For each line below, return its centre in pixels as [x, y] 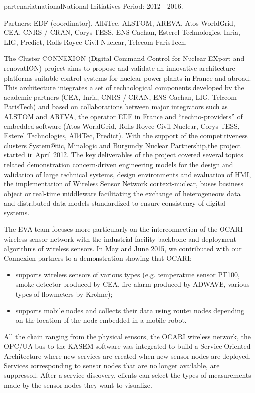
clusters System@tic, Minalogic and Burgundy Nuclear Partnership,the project [122, 145]
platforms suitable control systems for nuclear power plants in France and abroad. [127, 77]
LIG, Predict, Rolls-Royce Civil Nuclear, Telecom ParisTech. [96, 42]
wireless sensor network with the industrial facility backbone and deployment [120, 239]
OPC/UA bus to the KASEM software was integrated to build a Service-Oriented [127, 346]
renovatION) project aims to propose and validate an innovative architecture [120, 68]
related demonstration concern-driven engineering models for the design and [119, 164]
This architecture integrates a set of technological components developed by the [124, 87]
